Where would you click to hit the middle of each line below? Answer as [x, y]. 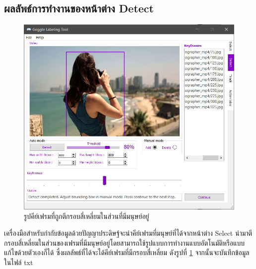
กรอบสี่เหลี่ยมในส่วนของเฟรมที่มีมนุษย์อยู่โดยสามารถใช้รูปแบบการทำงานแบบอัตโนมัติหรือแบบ [125, 242]
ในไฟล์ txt [19, 262]
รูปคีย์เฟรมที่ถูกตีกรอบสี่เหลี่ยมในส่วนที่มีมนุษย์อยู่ [87, 216]
